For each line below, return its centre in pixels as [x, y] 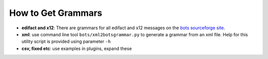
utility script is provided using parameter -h [66, 42]
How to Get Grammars [56, 13]
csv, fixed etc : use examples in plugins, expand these [77, 48]
